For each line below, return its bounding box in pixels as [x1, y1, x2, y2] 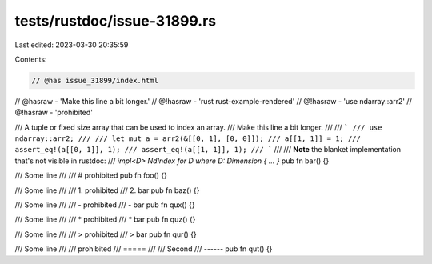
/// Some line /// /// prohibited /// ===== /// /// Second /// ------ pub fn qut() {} [14, 244, 273, 254]
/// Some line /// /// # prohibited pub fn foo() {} [14, 170, 168, 180]
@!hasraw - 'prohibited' [14, 108, 94, 118]
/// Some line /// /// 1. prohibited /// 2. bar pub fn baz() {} [14, 185, 200, 195]
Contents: [14, 54, 47, 64]
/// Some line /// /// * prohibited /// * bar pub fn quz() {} [14, 214, 196, 224]
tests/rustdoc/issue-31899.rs [14, 12, 216, 30]
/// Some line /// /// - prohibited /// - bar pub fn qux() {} [14, 200, 195, 210]
